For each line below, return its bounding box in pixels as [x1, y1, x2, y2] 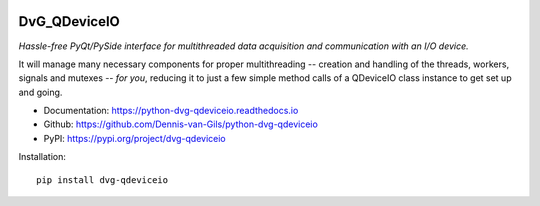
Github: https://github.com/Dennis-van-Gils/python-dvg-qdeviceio [43, 118, 319, 130]
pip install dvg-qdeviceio [36, 174, 169, 185]
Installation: [18, 151, 67, 163]
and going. [18, 86, 63, 98]
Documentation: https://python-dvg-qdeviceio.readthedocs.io [43, 105, 299, 117]
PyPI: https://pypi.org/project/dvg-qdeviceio [43, 132, 226, 144]
